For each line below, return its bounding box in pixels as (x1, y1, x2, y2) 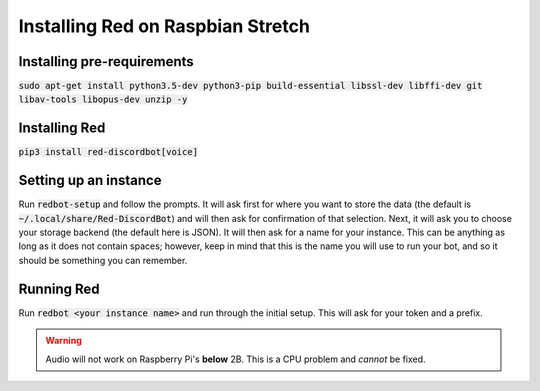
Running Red (18, 280, 100, 297)
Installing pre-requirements (18, 53, 194, 70)
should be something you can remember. (18, 254, 188, 266)
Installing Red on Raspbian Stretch (18, 15, 310, 37)
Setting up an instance (18, 172, 162, 189)
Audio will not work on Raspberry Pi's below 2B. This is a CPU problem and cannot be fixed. (45, 353, 426, 365)
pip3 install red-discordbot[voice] (18, 146, 199, 158)
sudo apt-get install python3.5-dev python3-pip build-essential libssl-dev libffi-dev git (18, 80, 483, 92)
